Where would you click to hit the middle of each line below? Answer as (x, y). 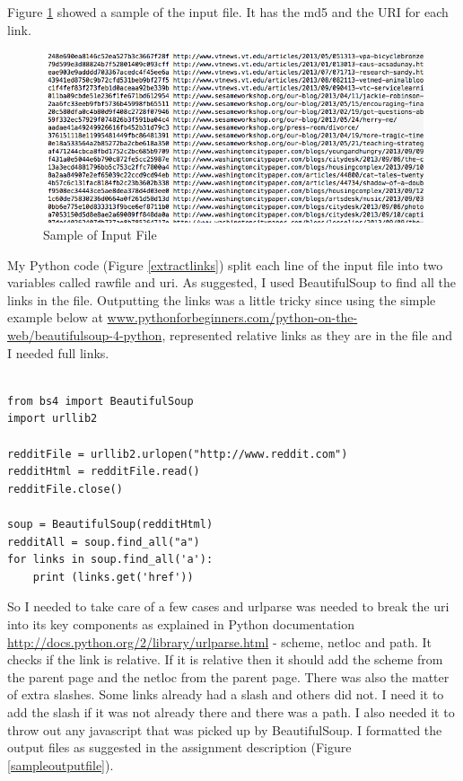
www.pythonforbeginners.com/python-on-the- (232, 317)
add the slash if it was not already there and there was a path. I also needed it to (231, 711)
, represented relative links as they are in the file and (307, 335)
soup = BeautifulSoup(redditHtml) (110, 525)
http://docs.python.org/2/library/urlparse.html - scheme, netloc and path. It (219, 641)
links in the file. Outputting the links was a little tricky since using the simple (222, 299)
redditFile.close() (65, 489)
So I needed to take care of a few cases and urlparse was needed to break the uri (228, 606)
